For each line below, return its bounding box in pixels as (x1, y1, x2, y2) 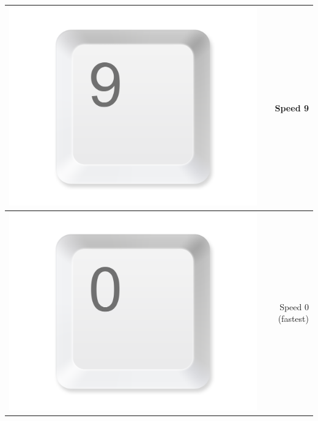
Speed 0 (279, 300, 309, 313)
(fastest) (278, 312, 309, 325)
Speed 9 (275, 101, 309, 114)
